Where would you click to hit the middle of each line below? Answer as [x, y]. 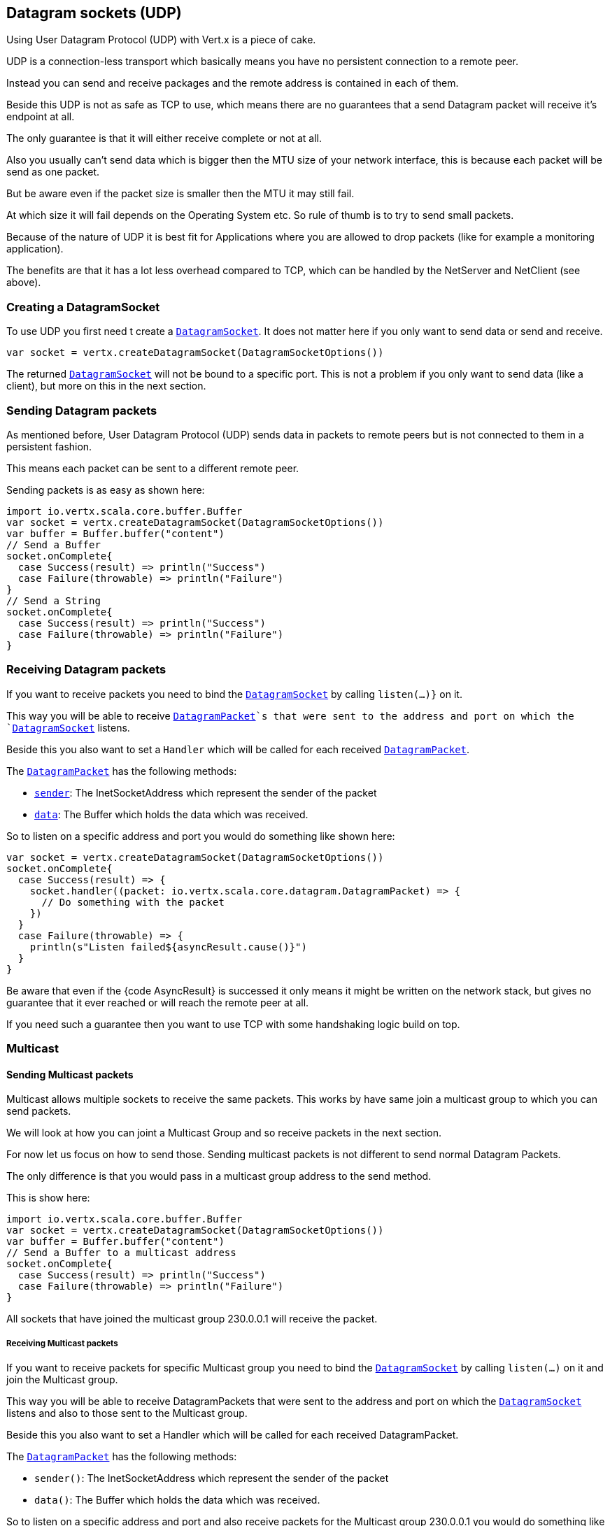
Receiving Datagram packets [86, 670]
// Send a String [54, 600]
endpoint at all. [41, 117]
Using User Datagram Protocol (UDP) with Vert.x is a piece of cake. [161, 40]
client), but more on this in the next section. [106, 386]
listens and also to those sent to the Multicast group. [127, 1413]
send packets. [39, 1111]
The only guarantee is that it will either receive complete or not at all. [164, 138]
